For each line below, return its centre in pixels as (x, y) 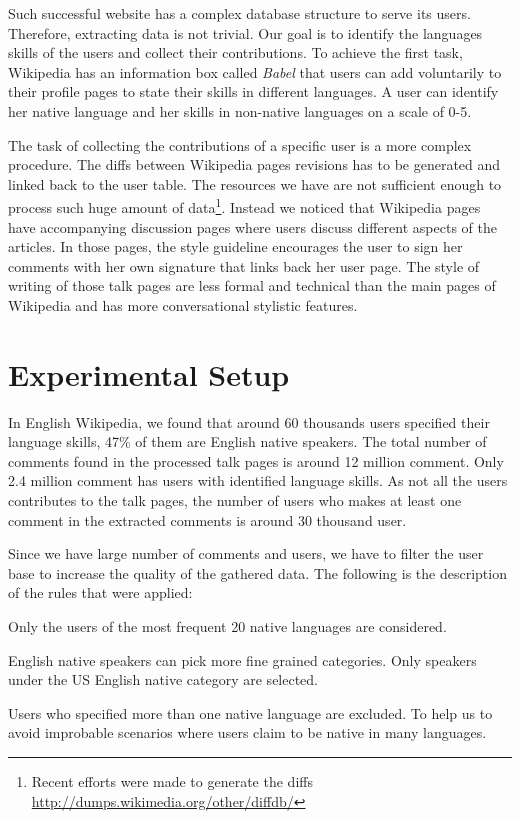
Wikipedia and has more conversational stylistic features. (183, 304)
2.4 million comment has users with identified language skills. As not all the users (258, 480)
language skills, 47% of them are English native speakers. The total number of (247, 441)
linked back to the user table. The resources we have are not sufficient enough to (255, 183)
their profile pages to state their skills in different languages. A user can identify (253, 91)
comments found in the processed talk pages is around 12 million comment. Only (256, 460)
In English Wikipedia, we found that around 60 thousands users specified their (249, 421)
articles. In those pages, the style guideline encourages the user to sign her (235, 246)
